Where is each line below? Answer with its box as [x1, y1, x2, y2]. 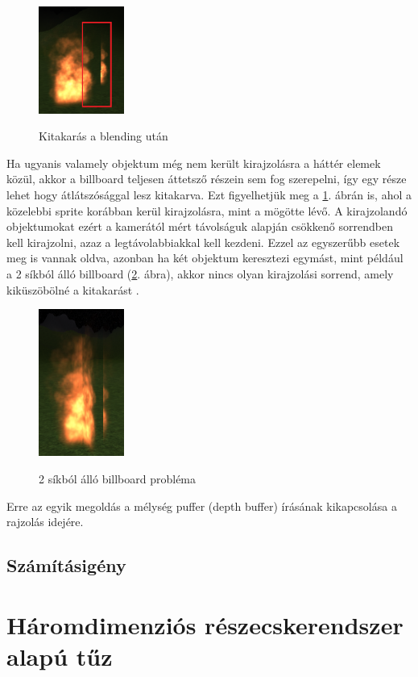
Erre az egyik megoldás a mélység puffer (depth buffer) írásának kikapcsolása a [6, 497, 397, 514]
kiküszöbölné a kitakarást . [6, 281, 139, 298]
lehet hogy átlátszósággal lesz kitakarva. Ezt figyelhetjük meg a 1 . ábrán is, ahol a [6, 186, 412, 203]
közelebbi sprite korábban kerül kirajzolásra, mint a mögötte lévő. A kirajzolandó [6, 202, 408, 219]
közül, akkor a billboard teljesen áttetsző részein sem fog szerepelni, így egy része [6, 170, 407, 187]
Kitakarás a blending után [39, 127, 168, 144]
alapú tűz [6, 639, 113, 672]
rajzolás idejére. [6, 513, 84, 530]
